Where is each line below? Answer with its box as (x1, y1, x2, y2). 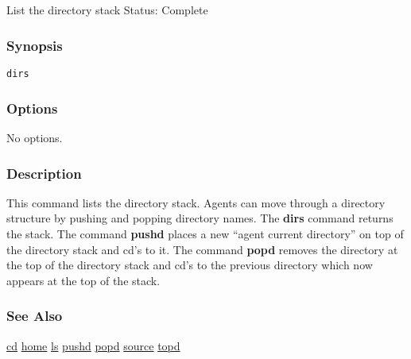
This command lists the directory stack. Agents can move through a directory (6, 194, 386, 210)
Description (6, 163, 82, 183)
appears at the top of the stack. (6, 272, 161, 288)
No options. (6, 129, 63, 146)
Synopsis (6, 35, 63, 55)
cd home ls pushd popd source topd (6, 337, 180, 353)
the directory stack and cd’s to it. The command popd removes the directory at (6, 241, 398, 257)
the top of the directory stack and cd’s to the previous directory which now (6, 257, 373, 273)
